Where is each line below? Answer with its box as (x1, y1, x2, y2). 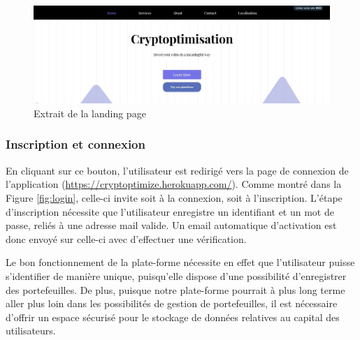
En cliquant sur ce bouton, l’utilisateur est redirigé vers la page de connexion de (6, 163, 349, 177)
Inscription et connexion (6, 135, 145, 153)
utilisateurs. (6, 323, 56, 338)
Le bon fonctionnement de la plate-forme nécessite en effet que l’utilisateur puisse (6, 255, 355, 269)
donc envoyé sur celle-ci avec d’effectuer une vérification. (6, 231, 247, 246)
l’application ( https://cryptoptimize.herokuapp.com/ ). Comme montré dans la (6, 177, 342, 191)
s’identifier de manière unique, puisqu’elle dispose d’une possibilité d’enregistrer (6, 268, 347, 283)
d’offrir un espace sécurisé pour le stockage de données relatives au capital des (6, 309, 340, 324)
